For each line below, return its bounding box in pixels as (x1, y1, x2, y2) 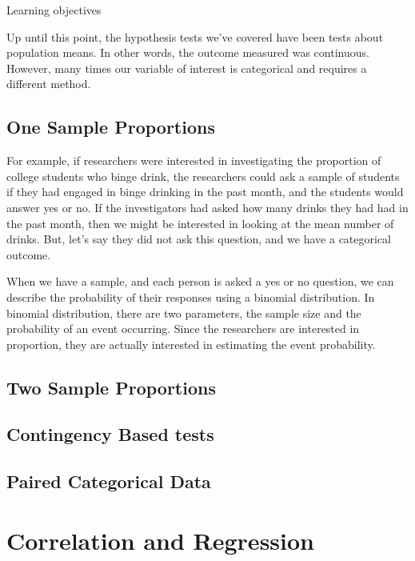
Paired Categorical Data (6, 469, 211, 494)
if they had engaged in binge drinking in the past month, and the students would (6, 183, 404, 200)
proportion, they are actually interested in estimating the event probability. (6, 335, 376, 352)
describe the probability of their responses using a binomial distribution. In (6, 288, 375, 305)
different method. (6, 75, 91, 92)
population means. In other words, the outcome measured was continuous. (6, 44, 369, 61)
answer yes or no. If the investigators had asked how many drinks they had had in (6, 198, 409, 215)
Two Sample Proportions (6, 375, 216, 399)
